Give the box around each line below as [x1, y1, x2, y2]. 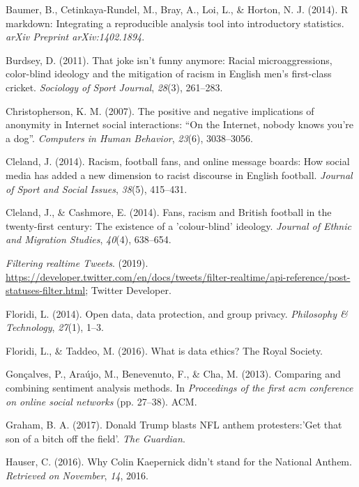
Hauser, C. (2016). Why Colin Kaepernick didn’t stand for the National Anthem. [6, 454, 352, 469]
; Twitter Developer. [85, 283, 171, 297]
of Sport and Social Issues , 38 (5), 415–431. [6, 181, 188, 196]
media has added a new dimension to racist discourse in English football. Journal [6, 167, 353, 182]
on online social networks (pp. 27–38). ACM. [6, 394, 197, 408]
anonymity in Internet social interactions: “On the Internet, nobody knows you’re [6, 117, 353, 132]
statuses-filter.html [6, 283, 86, 297]
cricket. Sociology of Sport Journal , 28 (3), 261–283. [6, 79, 223, 94]
